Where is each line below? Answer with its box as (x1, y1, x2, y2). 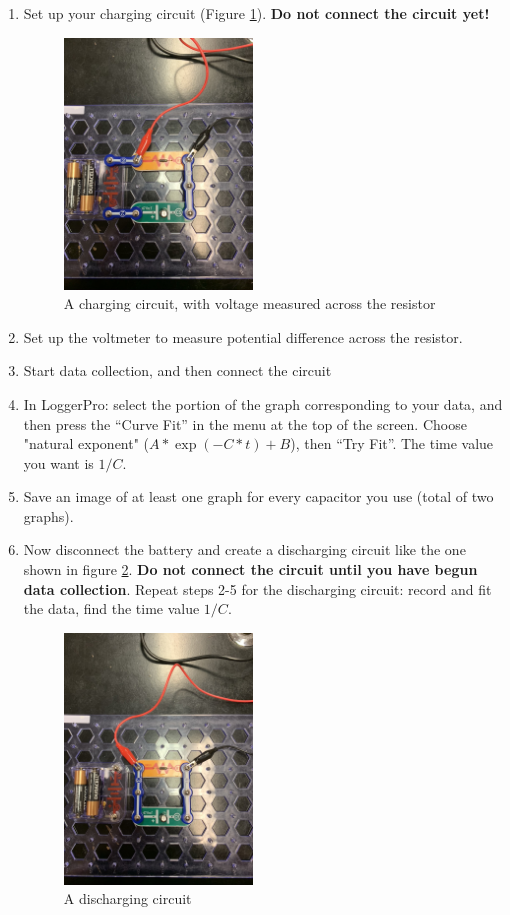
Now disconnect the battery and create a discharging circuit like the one (23, 539, 466, 560)
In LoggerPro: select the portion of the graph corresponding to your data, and (23, 393, 503, 414)
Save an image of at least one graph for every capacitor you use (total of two (23, 486, 494, 507)
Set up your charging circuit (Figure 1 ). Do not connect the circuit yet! (23, 3, 490, 23)
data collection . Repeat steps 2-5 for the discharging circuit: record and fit (23, 578, 492, 599)
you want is (23, 452, 94, 473)
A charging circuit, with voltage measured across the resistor (63, 293, 436, 314)
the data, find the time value (23, 598, 200, 619)
